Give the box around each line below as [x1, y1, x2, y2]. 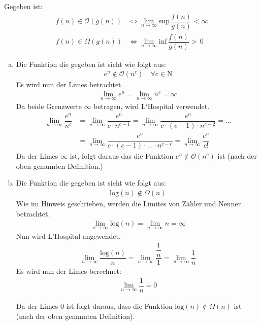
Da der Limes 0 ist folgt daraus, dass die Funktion [16, 300, 173, 311]
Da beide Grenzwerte [16, 101, 82, 112]
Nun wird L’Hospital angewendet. [16, 230, 121, 241]
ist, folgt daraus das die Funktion [70, 151, 174, 161]
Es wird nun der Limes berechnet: [16, 266, 121, 276]
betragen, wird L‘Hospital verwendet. [93, 101, 210, 112]
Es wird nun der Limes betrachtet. [16, 79, 123, 90]
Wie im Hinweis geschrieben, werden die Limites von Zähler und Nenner [16, 198, 241, 209]
